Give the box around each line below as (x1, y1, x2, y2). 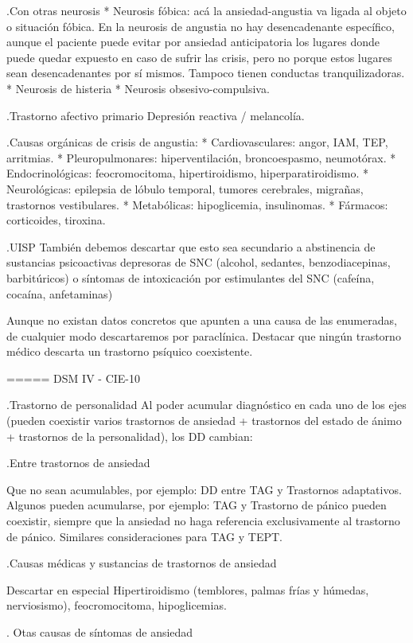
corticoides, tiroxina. (6, 212, 106, 228)
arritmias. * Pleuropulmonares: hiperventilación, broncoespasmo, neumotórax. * (6, 149, 396, 166)
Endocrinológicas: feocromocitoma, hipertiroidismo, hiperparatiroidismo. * (6, 165, 368, 181)
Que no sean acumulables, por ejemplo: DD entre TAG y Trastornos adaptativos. (6, 481, 402, 497)
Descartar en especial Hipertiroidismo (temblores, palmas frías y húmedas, (6, 581, 369, 598)
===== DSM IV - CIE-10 (6, 369, 140, 386)
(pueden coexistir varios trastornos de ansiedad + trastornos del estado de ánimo (6, 412, 402, 429)
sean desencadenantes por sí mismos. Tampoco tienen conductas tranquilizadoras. (6, 64, 405, 81)
